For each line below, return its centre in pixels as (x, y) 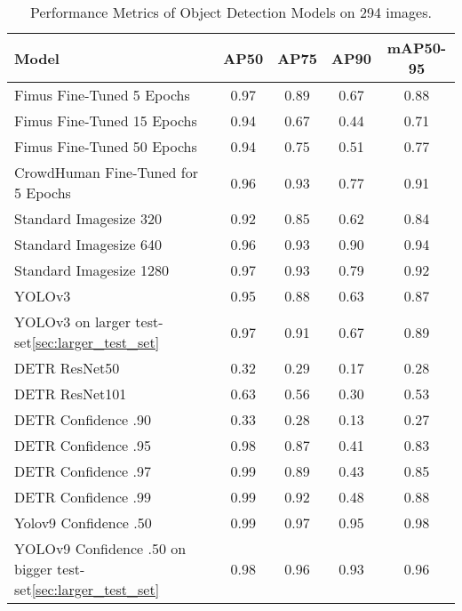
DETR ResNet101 (71, 394)
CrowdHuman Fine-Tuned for (107, 172)
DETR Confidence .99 (83, 497)
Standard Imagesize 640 (88, 244)
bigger (33, 569)
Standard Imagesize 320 (88, 218)
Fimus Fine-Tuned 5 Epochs (102, 95)
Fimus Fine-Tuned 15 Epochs (106, 121)
